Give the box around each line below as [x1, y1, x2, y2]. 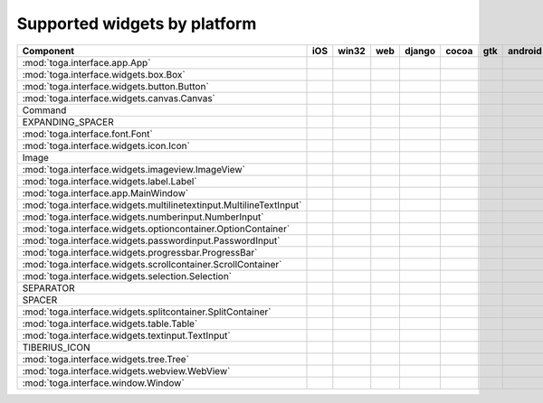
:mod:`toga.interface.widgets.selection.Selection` [22, 269, 233, 282]
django [404, 44, 436, 57]
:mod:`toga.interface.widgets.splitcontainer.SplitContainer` [22, 305, 271, 318]
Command [22, 104, 67, 117]
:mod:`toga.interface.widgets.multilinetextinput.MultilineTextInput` [22, 199, 302, 211]
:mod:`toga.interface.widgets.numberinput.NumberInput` [22, 211, 264, 223]
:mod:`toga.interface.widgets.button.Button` [22, 80, 210, 92]
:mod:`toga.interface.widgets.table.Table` [22, 317, 198, 330]
